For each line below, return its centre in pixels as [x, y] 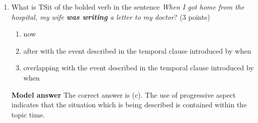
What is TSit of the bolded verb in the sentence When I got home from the [128, 7]
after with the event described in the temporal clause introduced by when [137, 50]
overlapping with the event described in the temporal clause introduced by [139, 68]
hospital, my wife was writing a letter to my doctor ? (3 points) [111, 16]
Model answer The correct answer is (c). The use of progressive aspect [123, 94]
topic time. [28, 114]
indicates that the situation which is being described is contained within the [129, 105]
